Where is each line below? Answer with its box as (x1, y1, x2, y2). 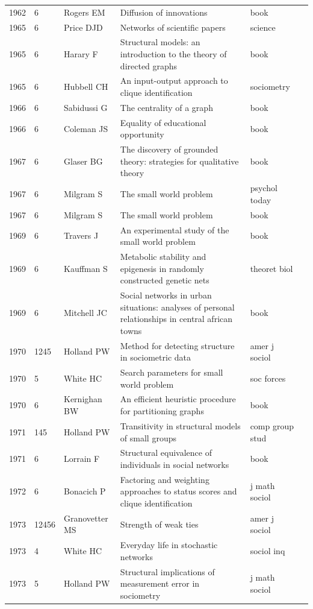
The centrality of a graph (120, 101, 213, 113)
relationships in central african (120, 312, 233, 325)
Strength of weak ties (120, 517, 199, 530)
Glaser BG (64, 154, 103, 167)
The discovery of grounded (120, 143, 218, 156)
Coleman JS (64, 122, 108, 134)
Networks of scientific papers (120, 21, 226, 33)
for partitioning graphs (120, 405, 204, 417)
